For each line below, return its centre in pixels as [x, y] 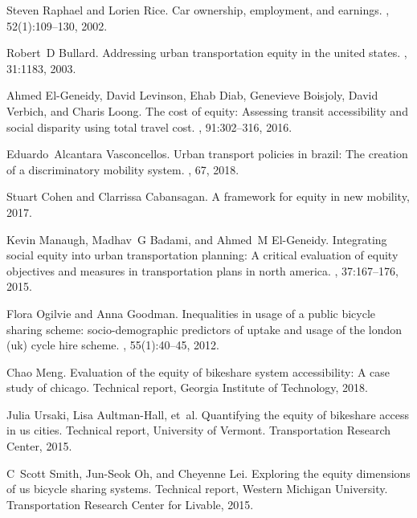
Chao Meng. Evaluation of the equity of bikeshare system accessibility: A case [198, 371]
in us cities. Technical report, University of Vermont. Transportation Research [199, 430]
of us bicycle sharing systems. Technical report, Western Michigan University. [197, 489]
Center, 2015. [39, 446]
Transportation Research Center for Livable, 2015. [130, 504]
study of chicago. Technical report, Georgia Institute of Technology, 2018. [187, 387]
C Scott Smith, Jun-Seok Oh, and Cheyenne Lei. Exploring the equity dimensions [208, 473]
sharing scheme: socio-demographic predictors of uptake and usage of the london [204, 329]
